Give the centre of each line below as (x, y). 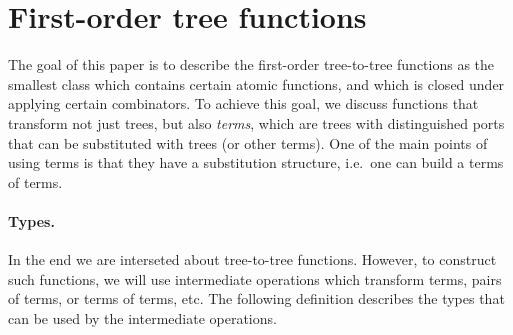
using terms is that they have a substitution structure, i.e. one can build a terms (256, 162)
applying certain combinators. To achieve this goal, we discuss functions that (243, 103)
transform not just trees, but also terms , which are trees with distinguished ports (256, 122)
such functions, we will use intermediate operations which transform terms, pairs (255, 278)
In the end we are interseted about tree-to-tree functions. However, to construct (252, 259)
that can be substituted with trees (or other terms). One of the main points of (248, 142)
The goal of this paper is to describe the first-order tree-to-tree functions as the (251, 64)
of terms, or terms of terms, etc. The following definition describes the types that (256, 298)
